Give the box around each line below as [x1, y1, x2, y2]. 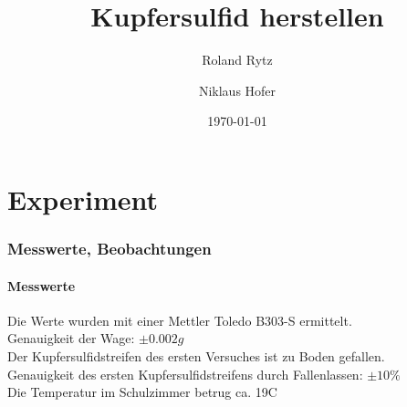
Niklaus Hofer [198, 80, 277, 99]
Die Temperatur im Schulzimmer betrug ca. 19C [7, 382, 277, 402]
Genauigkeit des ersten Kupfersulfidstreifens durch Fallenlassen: [7, 364, 363, 383]
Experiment [7, 180, 159, 217]
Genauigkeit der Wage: [7, 329, 135, 348]
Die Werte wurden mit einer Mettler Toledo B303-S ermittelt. [7, 310, 352, 329]
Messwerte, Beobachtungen [7, 237, 212, 260]
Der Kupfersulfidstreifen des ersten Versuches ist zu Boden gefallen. [7, 346, 385, 365]
